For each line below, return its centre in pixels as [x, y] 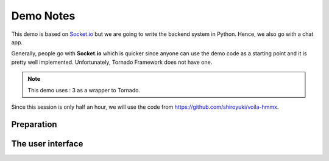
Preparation [34, 124]
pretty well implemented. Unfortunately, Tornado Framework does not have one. [112, 62]
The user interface [47, 144]
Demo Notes [43, 16]
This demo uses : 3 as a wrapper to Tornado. [84, 90]
